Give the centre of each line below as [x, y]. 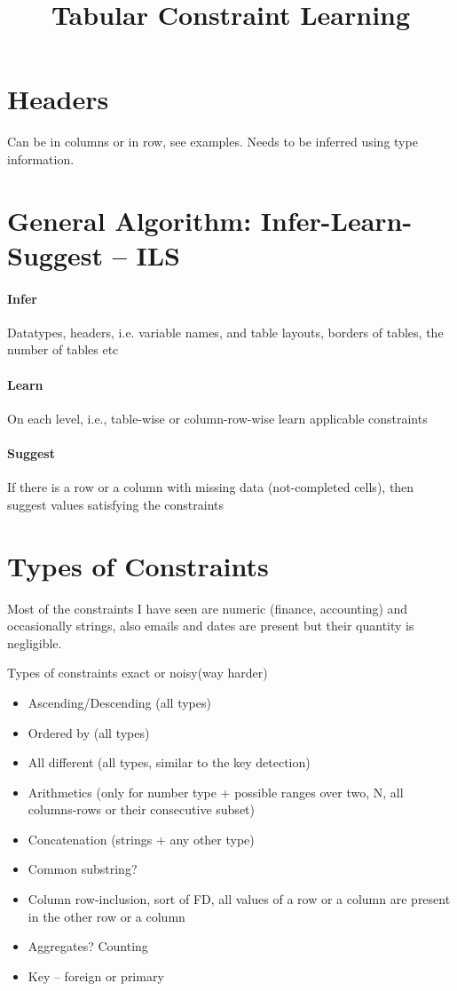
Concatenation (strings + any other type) [141, 839]
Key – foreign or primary [96, 975]
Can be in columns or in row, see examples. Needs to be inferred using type [213, 142]
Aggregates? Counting [88, 946]
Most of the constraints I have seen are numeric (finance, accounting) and [208, 608]
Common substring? [83, 869]
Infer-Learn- [336, 220]
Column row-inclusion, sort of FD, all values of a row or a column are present [239, 899]
